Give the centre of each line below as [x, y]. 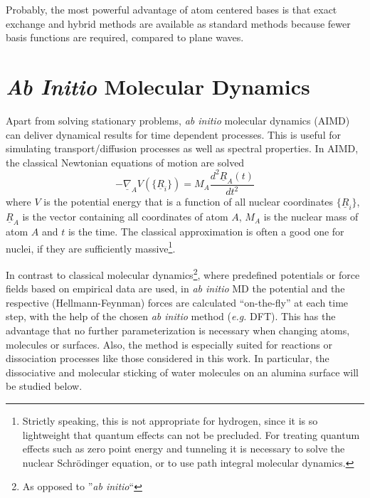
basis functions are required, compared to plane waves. [125, 37]
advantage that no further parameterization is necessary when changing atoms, [178, 330]
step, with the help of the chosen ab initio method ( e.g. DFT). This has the [171, 316]
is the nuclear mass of [311, 217]
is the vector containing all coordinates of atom [125, 217]
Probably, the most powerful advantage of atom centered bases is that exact [171, 9]
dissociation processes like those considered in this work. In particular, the [168, 358]
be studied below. [44, 386]
